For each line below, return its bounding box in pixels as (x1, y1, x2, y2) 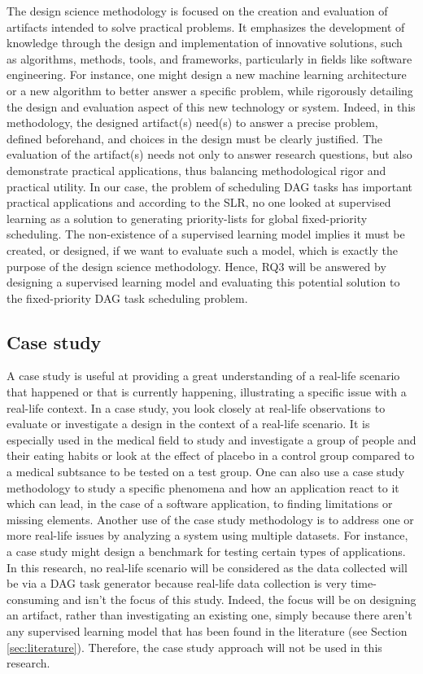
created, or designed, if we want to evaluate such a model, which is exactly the (7, 241, 398, 258)
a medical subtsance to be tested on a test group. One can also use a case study (7, 463, 405, 480)
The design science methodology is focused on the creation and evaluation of (7, 2, 388, 19)
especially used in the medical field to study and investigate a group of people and (7, 431, 416, 448)
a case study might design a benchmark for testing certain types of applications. (7, 543, 406, 560)
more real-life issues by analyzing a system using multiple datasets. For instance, (7, 527, 408, 544)
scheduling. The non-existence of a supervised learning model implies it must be (7, 225, 405, 243)
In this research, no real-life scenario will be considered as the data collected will (7, 558, 408, 576)
